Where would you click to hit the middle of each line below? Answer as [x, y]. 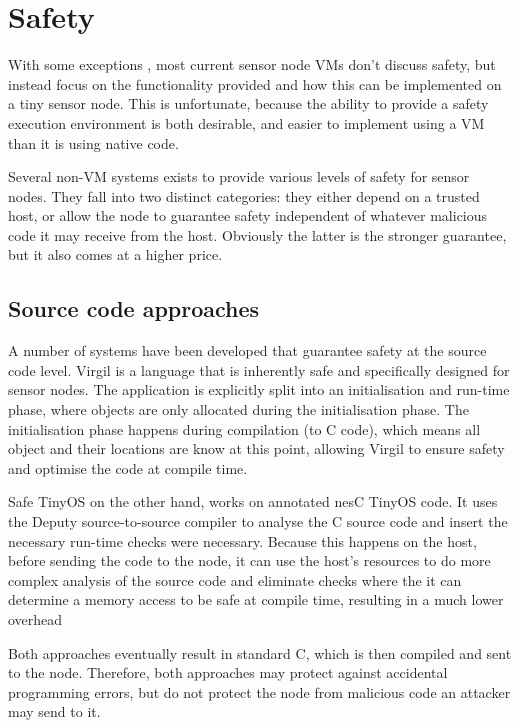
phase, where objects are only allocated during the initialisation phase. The [238, 409]
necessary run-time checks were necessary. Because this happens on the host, [242, 540]
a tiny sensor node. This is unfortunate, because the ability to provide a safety [248, 103]
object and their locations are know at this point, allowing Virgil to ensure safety [256, 448]
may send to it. [54, 711]
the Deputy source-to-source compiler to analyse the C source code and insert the [258, 521]
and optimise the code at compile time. [128, 467]
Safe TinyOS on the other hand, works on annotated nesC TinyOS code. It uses [253, 501]
